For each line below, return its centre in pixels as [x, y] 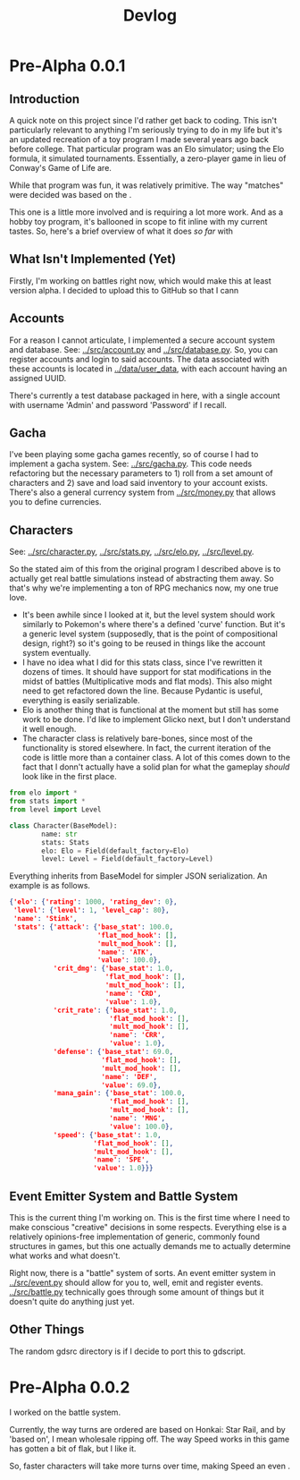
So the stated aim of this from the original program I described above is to [145, 569]
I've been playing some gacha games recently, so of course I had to [134, 455]
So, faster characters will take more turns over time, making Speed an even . [150, 1466]
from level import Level [55, 810]
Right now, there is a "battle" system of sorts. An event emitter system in [142, 1272]
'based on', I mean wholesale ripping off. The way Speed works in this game [150, 1439]
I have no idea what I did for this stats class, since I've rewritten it [142, 662]
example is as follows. [50, 886]
